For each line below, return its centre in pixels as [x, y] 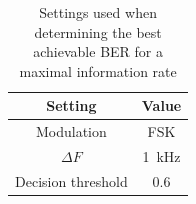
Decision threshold [71, 180]
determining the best [98, 31]
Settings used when [98, 12]
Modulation [71, 131]
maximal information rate [98, 70]
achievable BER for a [98, 51]
